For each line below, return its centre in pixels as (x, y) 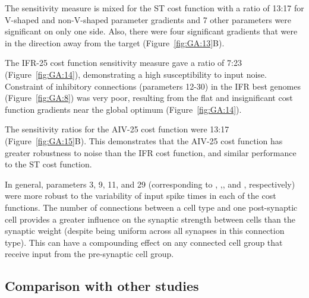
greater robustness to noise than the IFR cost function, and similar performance (151, 152)
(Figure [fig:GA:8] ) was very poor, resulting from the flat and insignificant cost (149, 98)
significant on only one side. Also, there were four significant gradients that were (151, 31)
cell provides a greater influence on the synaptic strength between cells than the (150, 219)
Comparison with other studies (102, 286)
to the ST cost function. (48, 164)
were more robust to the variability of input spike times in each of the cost (141, 196)
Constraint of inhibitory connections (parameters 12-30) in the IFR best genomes (153, 86)
